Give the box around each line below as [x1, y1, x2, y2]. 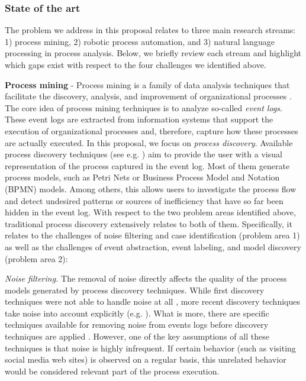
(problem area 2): [5, 252, 68, 264]
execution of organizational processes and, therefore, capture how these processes [5, 124, 298, 137]
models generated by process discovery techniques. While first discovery [5, 283, 265, 296]
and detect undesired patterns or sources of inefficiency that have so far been [5, 194, 284, 206]
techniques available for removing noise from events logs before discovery [5, 318, 269, 331]
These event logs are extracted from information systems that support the [5, 113, 273, 125]
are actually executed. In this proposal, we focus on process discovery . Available [5, 136, 293, 148]
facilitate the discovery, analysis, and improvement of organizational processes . [5, 90, 292, 102]
